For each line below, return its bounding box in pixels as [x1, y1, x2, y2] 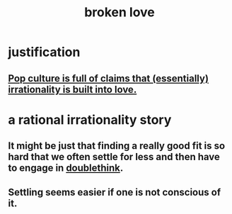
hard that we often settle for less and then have [8, 151, 220, 163]
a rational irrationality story [8, 111, 172, 128]
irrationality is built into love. [8, 83, 137, 96]
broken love [84, 4, 155, 21]
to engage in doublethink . [8, 162, 124, 174]
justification [8, 44, 81, 60]
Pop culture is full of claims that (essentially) [8, 72, 209, 84]
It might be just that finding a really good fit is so [8, 140, 226, 152]
